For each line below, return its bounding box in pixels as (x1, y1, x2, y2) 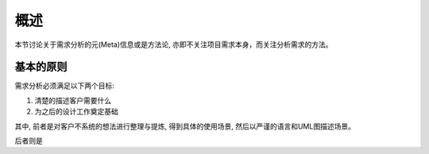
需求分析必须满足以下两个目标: (14, 81, 115, 90)
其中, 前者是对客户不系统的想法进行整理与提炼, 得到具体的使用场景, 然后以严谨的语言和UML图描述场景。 (14, 121, 355, 131)
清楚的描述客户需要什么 (34, 95, 111, 105)
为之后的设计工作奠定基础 (34, 107, 118, 117)
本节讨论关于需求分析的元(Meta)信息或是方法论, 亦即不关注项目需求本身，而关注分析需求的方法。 (14, 40, 333, 49)
